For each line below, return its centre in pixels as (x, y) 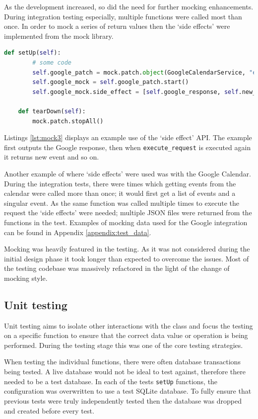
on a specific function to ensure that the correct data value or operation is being (126, 335)
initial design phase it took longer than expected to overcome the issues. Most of (127, 258)
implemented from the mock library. (59, 36)
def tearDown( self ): (52, 111)
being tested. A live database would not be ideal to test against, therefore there (125, 372)
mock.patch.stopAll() (68, 121)
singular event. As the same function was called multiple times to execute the (122, 203)
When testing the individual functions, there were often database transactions (122, 362)
